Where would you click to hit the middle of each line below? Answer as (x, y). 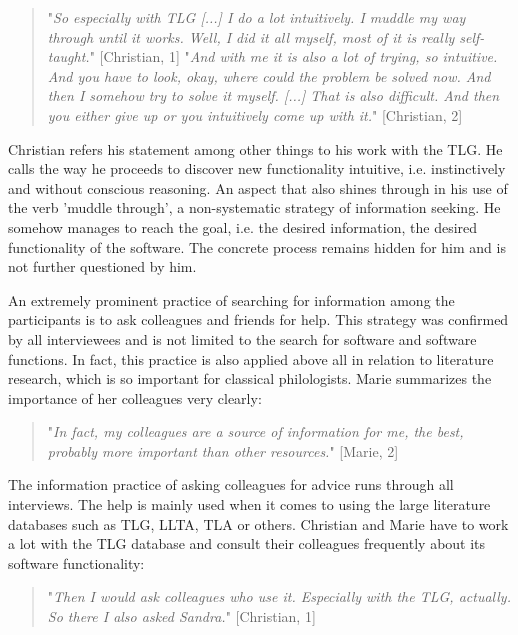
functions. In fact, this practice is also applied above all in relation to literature (251, 358)
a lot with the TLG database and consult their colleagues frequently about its (247, 543)
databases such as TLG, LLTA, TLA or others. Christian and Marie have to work (258, 523)
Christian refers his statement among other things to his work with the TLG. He (255, 148)
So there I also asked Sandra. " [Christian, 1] (181, 616)
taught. (68, 56)
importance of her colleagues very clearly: (135, 397)
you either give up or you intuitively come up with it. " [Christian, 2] (255, 114)
